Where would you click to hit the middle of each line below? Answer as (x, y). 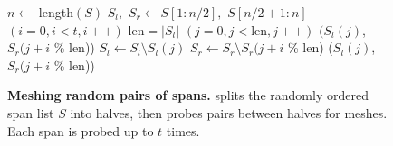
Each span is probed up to (81, 130)
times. (183, 130)
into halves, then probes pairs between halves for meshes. (229, 112)
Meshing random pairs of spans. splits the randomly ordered (188, 95)
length (56, 12)
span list (31, 112)
